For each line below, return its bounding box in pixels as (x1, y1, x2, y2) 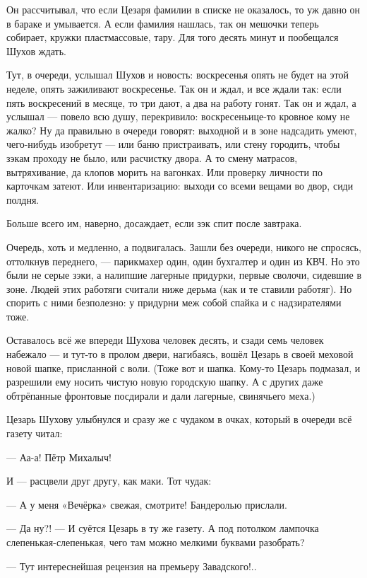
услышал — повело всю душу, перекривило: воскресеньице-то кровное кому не (6, 109, 350, 124)
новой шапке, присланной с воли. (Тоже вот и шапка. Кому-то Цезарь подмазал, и (6, 360, 361, 375)
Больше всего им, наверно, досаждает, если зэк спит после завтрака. (6, 216, 302, 231)
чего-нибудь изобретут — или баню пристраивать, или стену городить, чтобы (6, 137, 340, 151)
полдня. (6, 192, 40, 207)
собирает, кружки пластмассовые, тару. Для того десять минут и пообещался (6, 30, 339, 45)
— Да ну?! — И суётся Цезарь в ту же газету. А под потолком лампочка (6, 521, 319, 536)
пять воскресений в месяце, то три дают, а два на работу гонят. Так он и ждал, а (6, 95, 356, 110)
